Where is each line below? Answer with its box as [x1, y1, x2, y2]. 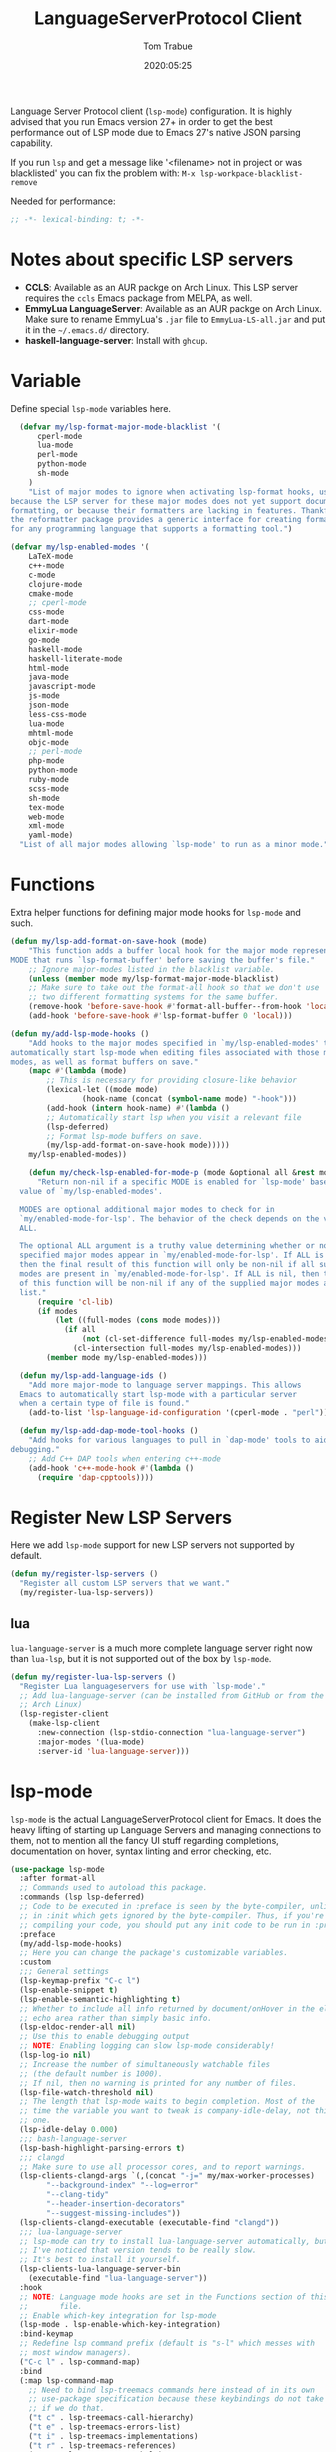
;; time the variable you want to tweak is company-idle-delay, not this [19, 2106, 333, 2116]
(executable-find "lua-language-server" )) [28, 2273, 208, 2284]
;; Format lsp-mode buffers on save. [46, 1131, 203, 1141]
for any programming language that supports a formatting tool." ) [10, 524, 293, 534]
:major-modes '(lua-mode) [36, 1737, 145, 1747]
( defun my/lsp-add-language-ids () [19, 1370, 168, 1381]
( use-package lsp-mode [10, 1864, 105, 1874]
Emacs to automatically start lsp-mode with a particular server [19, 1389, 298, 1399]
